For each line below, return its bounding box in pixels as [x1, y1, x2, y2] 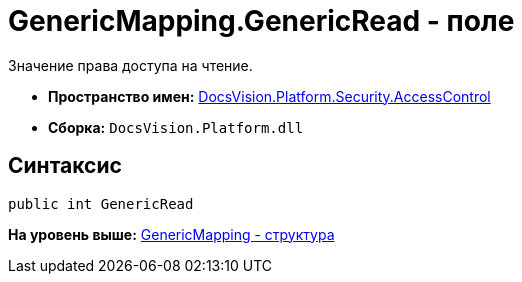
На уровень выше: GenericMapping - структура [8, 225, 335, 243]
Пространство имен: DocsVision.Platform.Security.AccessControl [48, 87, 491, 105]
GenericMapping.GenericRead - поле [8, 4, 515, 38]
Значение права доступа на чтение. [8, 56, 253, 74]
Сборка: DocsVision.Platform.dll [48, 118, 304, 136]
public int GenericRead [8, 195, 194, 212]
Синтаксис [8, 153, 122, 179]
